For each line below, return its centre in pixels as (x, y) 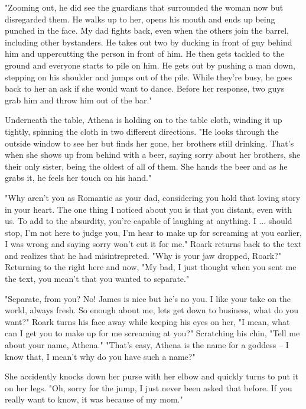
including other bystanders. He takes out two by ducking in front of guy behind (149, 42)
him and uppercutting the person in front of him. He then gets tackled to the (145, 53)
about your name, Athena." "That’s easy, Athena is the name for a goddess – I (147, 345)
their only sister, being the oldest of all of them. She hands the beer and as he (146, 166)
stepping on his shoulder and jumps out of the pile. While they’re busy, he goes (149, 77)
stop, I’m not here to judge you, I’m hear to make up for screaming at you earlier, (153, 232)
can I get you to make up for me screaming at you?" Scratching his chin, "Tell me (152, 333)
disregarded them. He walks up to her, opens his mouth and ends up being (140, 19)
